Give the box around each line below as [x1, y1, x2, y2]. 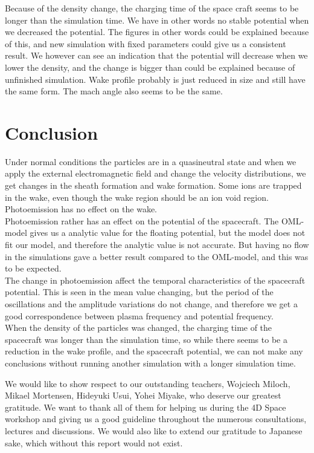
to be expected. [5, 262, 62, 275]
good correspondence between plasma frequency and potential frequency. [5, 309, 274, 322]
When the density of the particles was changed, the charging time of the [5, 321, 272, 334]
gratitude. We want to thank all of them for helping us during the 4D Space [5, 400, 286, 413]
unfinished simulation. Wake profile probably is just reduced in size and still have [5, 73, 306, 85]
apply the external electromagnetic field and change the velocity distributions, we [5, 167, 306, 180]
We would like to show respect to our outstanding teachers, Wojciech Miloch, [5, 377, 290, 389]
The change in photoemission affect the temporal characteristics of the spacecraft [5, 273, 306, 286]
